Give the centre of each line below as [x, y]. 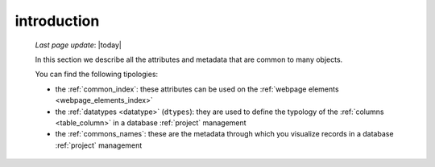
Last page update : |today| [79, 45]
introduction [57, 21]
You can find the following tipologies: [97, 74]
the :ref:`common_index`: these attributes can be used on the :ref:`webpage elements [197, 89]
